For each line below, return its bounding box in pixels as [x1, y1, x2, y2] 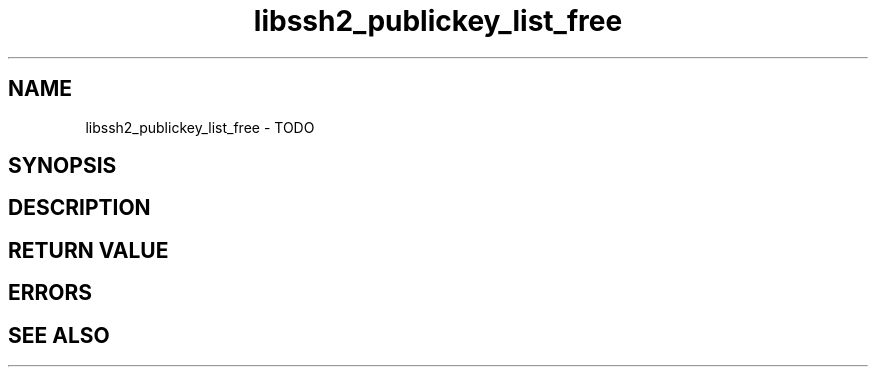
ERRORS [8, 280, 93, 306]
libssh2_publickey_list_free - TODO [85, 118, 315, 136]
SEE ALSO [8, 322, 110, 348]
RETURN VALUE [8, 237, 169, 263]
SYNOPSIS [8, 153, 117, 179]
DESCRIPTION [8, 195, 151, 221]
